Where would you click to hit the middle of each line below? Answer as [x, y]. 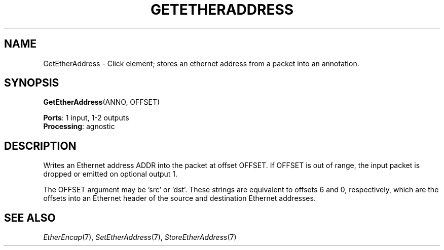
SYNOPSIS [32, 83]
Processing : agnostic [79, 127]
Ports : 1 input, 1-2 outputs [86, 118]
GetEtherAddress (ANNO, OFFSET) [102, 102]
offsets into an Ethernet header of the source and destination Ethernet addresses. [179, 198]
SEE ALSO [30, 218]
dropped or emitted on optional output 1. [110, 174]
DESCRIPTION [40, 146]
